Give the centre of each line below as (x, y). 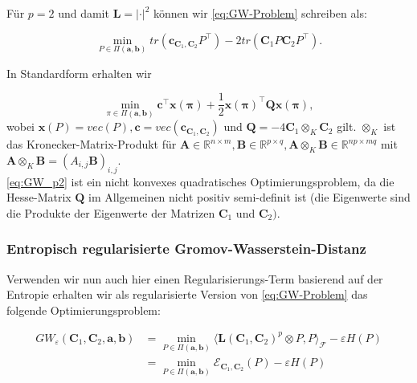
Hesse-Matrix (39, 197)
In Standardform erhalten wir (79, 73)
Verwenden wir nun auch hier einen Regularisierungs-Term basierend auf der (195, 278)
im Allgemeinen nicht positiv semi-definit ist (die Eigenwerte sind (249, 197)
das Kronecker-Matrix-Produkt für (92, 144)
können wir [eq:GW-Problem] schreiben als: (260, 13)
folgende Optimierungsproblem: (84, 310)
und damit (84, 13)
